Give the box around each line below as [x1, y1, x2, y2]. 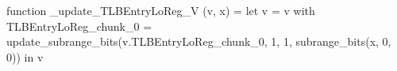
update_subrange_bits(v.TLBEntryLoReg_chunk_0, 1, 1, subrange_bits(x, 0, [6, 33, 391, 50]
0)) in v [6, 48, 44, 65]
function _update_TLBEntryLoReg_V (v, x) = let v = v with [6, 2, 315, 18]
